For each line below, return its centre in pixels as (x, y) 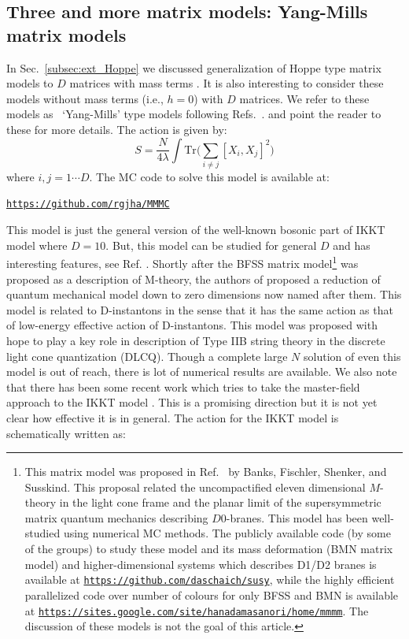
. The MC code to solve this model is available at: (209, 176)
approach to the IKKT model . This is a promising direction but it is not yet (192, 402)
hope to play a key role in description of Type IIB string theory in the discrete (196, 340)
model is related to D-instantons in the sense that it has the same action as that (200, 309)
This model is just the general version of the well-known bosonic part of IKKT (196, 230)
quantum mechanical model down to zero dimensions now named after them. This (204, 294)
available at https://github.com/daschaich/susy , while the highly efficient (210, 580)
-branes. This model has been (297, 517)
